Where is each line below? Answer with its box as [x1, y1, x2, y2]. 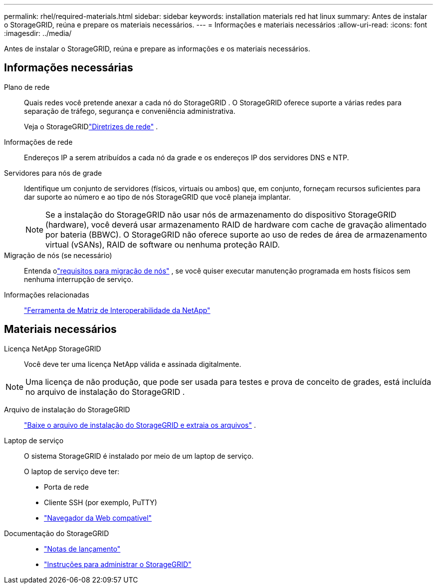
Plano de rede [4, 82, 50, 91]
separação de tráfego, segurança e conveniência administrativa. [24, 106, 235, 115]
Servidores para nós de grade [4, 168, 102, 177]
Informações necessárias [4, 61, 133, 74]
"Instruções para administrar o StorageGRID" [44, 560, 192, 569]
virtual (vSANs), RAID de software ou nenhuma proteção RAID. [45, 239, 280, 250]
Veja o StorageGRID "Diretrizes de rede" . [24, 122, 158, 131]
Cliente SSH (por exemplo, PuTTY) [44, 498, 157, 507]
